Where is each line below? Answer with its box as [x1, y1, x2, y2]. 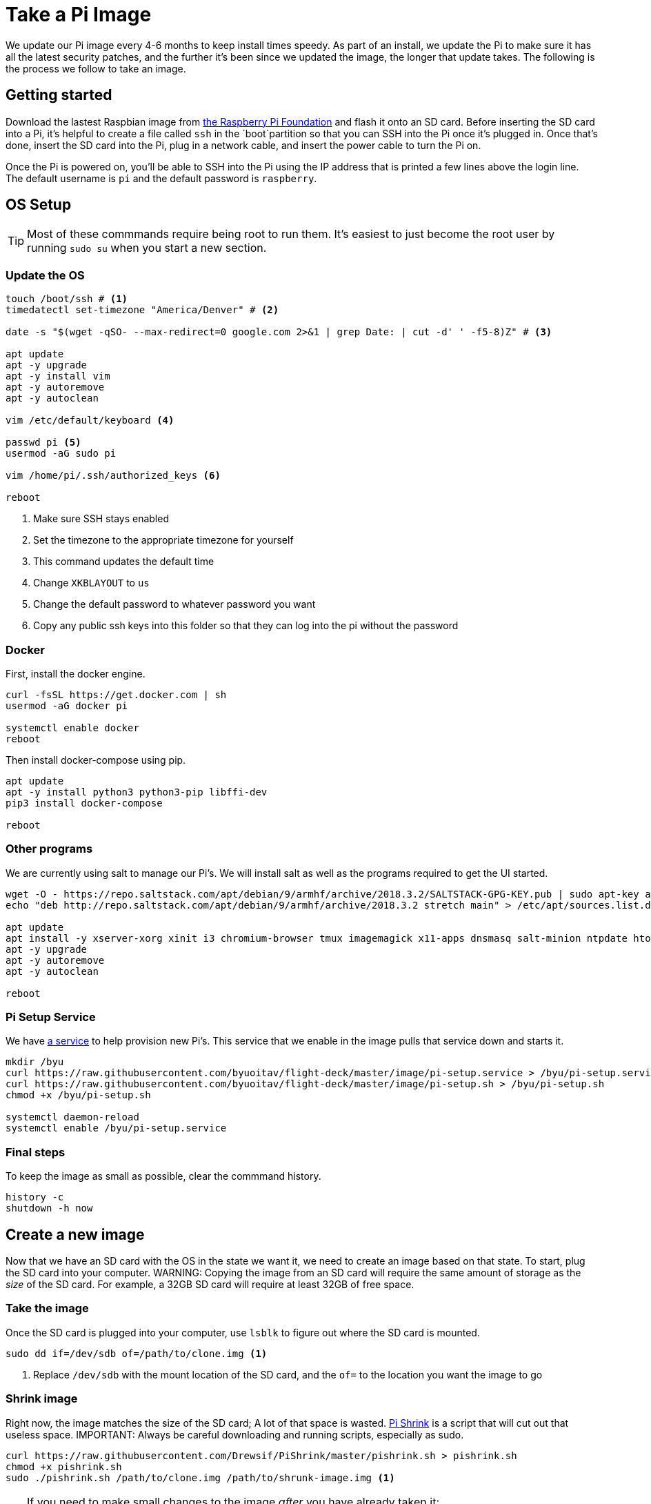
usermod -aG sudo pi [6, 448, 117, 459]
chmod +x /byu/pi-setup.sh [6, 1089, 151, 1101]
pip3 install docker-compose [6, 797, 163, 809]
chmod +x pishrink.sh [6, 1461, 122, 1472]
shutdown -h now [6, 1203, 93, 1214]
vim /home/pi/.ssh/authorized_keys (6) [6, 470, 221, 482]
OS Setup [6, 196, 72, 214]
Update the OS [6, 268, 85, 282]
